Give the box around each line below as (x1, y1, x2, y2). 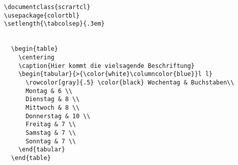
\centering (18, 53, 55, 61)
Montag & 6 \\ (25, 87, 73, 95)
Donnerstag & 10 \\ (25, 112, 90, 120)
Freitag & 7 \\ (25, 121, 76, 128)
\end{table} (11, 154, 51, 161)
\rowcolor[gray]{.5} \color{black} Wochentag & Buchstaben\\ (25, 78, 234, 86)
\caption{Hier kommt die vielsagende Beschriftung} (18, 62, 195, 69)
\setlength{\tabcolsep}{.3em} (4, 20, 105, 28)
